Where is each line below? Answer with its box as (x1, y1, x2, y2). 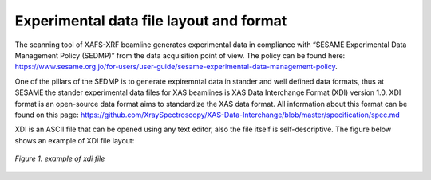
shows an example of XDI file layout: (14, 135, 135, 145)
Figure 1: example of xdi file (14, 154, 105, 163)
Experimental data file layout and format (14, 12, 287, 29)
